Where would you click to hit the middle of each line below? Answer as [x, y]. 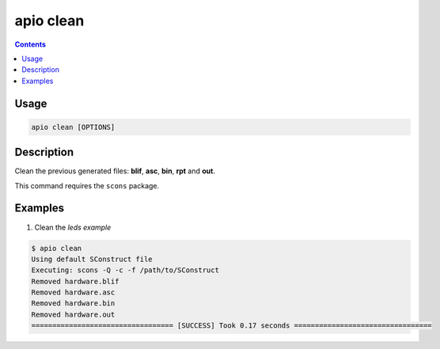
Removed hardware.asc [73, 292]
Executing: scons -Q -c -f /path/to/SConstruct [125, 270]
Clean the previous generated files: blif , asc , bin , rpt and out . [115, 171]
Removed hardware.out [73, 314]
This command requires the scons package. [87, 185]
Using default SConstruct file [92, 259]
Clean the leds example [73, 227]
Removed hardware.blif [75, 281]
